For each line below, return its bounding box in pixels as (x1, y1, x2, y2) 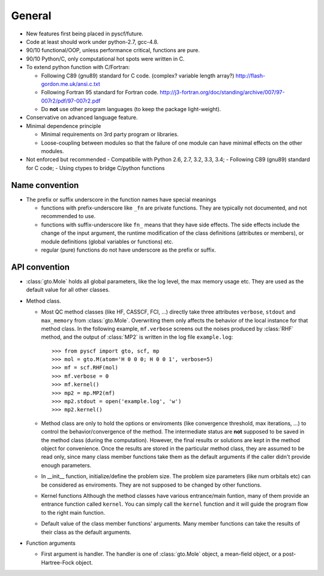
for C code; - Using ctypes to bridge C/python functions (26, 164, 165, 171)
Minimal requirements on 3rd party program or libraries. (41, 131, 179, 138)
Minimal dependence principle (26, 122, 101, 129)
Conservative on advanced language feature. (26, 114, 138, 121)
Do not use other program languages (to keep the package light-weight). (41, 106, 221, 113)
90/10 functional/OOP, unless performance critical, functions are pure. (26, 47, 200, 54)
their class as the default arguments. (41, 529, 132, 536)
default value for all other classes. (26, 286, 110, 294)
